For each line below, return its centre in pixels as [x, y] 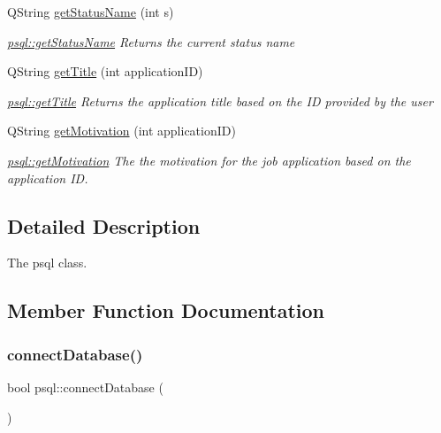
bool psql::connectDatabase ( [85, 387]
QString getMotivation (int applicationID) [122, 131]
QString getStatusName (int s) [91, 12]
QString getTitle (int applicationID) [105, 71]
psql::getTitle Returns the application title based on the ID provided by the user [220, 101]
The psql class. [47, 263]
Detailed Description [104, 225]
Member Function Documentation [166, 310]
